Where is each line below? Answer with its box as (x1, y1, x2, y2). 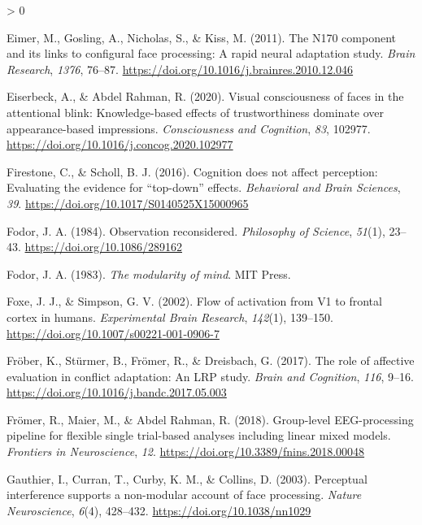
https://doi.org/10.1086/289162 (24, 238, 182, 255)
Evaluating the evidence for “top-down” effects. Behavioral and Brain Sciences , (7, 179, 401, 196)
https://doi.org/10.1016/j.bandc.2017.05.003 (7, 384, 227, 401)
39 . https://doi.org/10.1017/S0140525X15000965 (7, 194, 249, 211)
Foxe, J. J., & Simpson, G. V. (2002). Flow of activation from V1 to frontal (7, 293, 382, 310)
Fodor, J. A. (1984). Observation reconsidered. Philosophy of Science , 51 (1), (7, 222, 385, 239)
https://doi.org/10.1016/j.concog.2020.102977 (7, 136, 233, 153)
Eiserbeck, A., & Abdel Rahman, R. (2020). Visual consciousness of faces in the (7, 88, 404, 105)
